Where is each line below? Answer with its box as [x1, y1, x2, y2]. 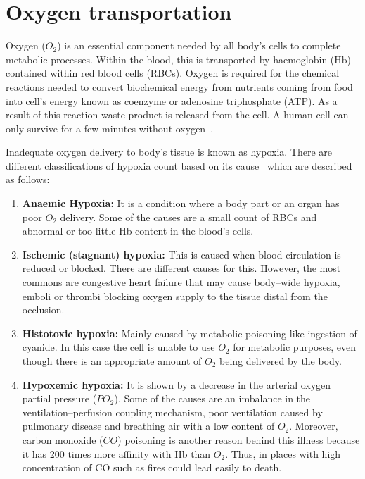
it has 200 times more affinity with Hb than [22, 446, 211, 461]
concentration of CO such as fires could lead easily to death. [22, 460, 282, 475]
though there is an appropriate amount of [22, 354, 202, 368]
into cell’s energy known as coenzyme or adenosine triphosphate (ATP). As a [6, 93, 338, 108]
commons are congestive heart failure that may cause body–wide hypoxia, [22, 275, 340, 290]
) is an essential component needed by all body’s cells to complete [57, 38, 341, 53]
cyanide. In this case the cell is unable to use [22, 340, 215, 354]
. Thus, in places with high [225, 446, 341, 461]
